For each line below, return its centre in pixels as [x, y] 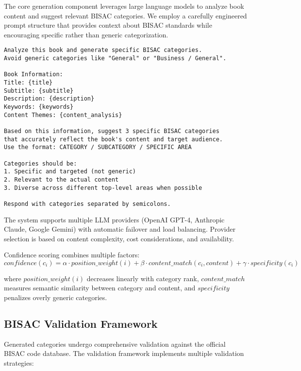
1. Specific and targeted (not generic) [70, 172]
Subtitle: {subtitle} [39, 91]
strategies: [19, 363]
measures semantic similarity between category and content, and [100, 288]
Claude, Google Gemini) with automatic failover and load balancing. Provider [120, 229]
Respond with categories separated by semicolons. [87, 204]
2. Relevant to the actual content [61, 179]
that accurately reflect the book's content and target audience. [114, 139]
